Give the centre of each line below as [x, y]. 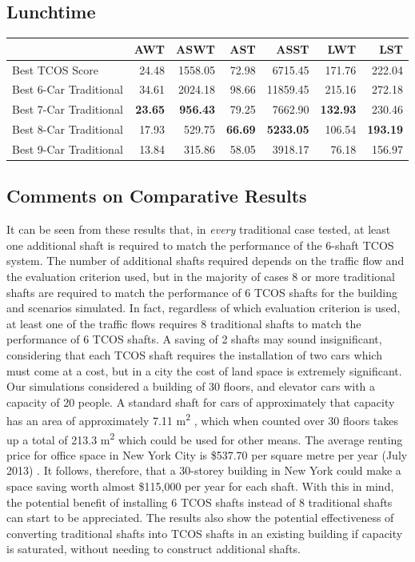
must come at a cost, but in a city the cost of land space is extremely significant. [204, 370]
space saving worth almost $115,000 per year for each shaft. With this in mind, [200, 486]
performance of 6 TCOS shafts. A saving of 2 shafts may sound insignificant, [194, 339]
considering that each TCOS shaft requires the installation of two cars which [194, 354]
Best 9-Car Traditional [68, 149]
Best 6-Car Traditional [68, 89]
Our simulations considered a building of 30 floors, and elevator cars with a [191, 386]
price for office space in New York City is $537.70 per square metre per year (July [207, 454]
